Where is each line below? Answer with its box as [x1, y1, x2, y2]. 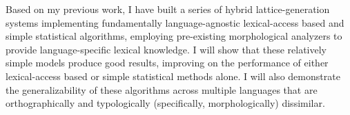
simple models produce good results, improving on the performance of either [6, 55, 329, 70]
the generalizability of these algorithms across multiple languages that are [6, 82, 318, 97]
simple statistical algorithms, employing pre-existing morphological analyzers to [6, 29, 342, 43]
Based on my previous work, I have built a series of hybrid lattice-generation [6, 2, 330, 16]
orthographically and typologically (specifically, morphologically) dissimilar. [6, 96, 325, 110]
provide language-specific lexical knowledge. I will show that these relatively [6, 42, 327, 56]
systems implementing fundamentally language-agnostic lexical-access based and [6, 15, 344, 29]
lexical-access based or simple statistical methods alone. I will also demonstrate [6, 68, 340, 83]
